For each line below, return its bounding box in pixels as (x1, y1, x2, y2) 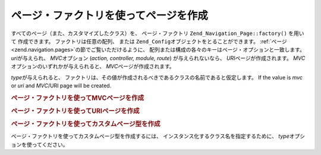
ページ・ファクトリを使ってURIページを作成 (11, 107, 140, 115)
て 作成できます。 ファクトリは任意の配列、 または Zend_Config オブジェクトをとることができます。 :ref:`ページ (11, 37, 288, 45)
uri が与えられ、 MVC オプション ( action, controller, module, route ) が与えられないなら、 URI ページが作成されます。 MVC (11, 54, 306, 62)
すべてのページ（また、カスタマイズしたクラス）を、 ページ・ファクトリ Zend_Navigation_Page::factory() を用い (11, 30, 304, 37)
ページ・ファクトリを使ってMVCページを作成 (11, 94, 144, 102)
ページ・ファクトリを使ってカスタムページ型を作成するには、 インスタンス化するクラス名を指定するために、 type (11, 132, 289, 140)
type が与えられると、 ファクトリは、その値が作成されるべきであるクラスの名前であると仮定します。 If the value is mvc (11, 74, 303, 81)
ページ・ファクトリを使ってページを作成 (11, 9, 208, 22)
